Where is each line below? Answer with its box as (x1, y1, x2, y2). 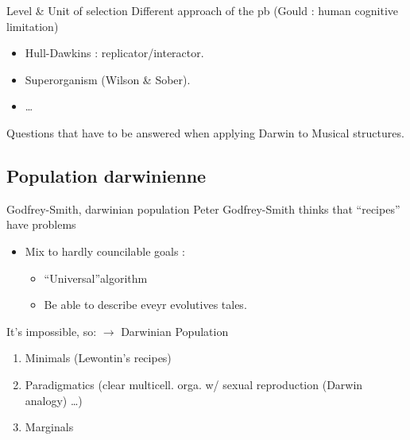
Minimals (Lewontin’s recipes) (25, 349, 172, 366)
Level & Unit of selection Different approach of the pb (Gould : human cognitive (6, 2, 398, 18)
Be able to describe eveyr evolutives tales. (44, 296, 247, 313)
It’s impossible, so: (6, 322, 97, 339)
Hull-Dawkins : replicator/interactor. (25, 44, 204, 61)
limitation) (6, 17, 59, 34)
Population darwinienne (6, 163, 207, 187)
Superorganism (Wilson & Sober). (25, 71, 191, 87)
